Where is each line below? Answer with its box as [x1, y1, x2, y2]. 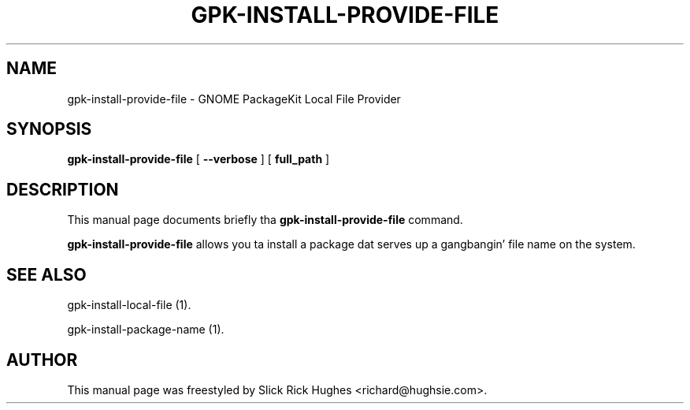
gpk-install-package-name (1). [67, 322, 224, 337]
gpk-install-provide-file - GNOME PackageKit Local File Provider [67, 91, 401, 106]
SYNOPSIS [6, 119, 92, 140]
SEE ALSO [6, 264, 87, 285]
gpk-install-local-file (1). [67, 298, 191, 312]
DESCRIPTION [6, 179, 119, 199]
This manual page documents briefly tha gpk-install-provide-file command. [67, 213, 463, 227]
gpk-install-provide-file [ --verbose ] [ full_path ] [67, 152, 330, 166]
